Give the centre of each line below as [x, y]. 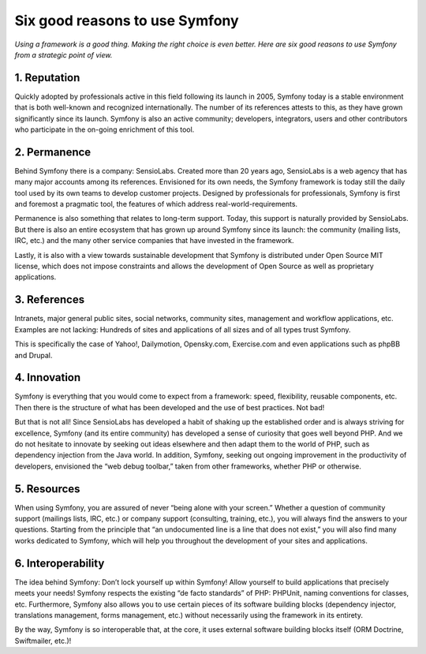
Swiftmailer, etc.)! [43, 641]
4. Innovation [48, 377]
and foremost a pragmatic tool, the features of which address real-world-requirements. [156, 204]
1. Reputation [47, 78]
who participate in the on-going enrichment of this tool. [105, 129]
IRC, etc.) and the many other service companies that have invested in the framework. [155, 241]
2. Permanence [53, 152]
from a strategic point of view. [64, 54]
